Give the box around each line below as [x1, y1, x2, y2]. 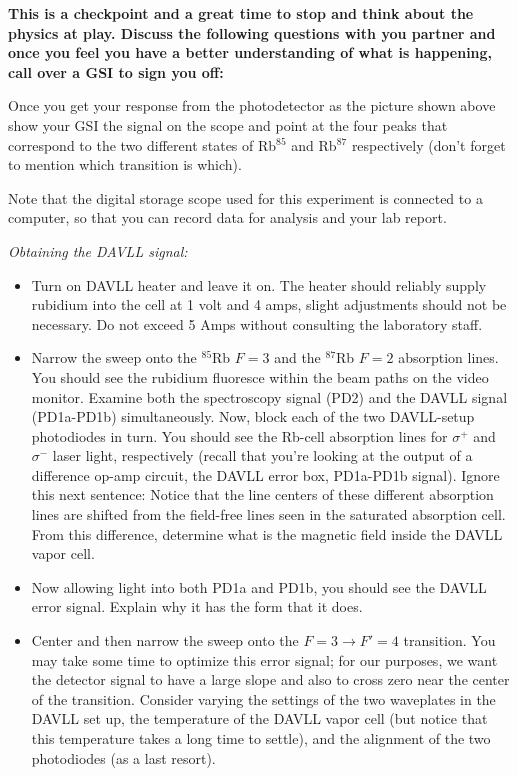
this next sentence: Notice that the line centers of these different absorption [31, 484, 494, 505]
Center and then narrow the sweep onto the [31, 630, 299, 651]
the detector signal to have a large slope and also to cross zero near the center [31, 669, 510, 690]
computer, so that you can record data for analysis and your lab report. [8, 207, 447, 228]
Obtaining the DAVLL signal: [8, 240, 188, 261]
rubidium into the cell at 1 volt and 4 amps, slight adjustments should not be [31, 294, 507, 315]
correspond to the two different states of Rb [8, 134, 277, 155]
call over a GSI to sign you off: [8, 61, 224, 82]
